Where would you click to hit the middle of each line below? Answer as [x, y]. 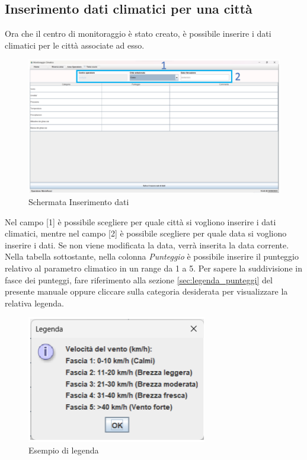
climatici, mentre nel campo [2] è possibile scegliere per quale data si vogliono [146, 233]
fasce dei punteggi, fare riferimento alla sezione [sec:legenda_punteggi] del [139, 279]
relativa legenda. [34, 303]
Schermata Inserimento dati [79, 202]
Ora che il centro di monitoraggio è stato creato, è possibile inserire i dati [138, 33]
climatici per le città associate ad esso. [75, 45]
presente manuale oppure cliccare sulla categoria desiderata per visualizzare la [146, 291]
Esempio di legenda [64, 450]
